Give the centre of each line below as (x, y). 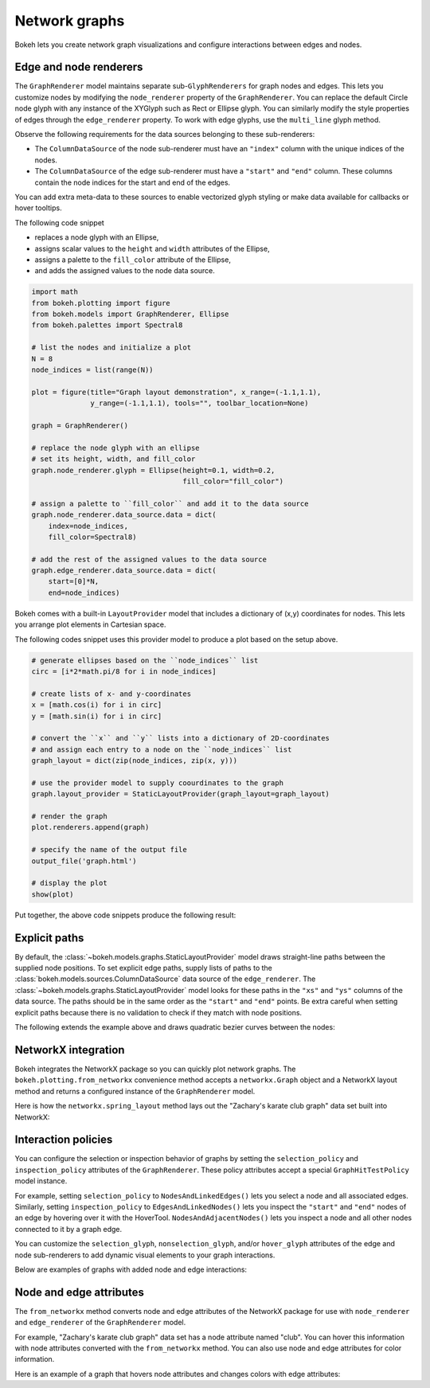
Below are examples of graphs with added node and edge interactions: (131, 1269)
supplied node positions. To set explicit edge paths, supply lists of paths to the (143, 968)
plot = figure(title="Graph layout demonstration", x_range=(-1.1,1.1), (176, 392)
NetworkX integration (70, 1050)
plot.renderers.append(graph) (90, 827)
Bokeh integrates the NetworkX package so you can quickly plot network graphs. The (155, 1069)
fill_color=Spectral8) (92, 537)
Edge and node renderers (79, 67)
